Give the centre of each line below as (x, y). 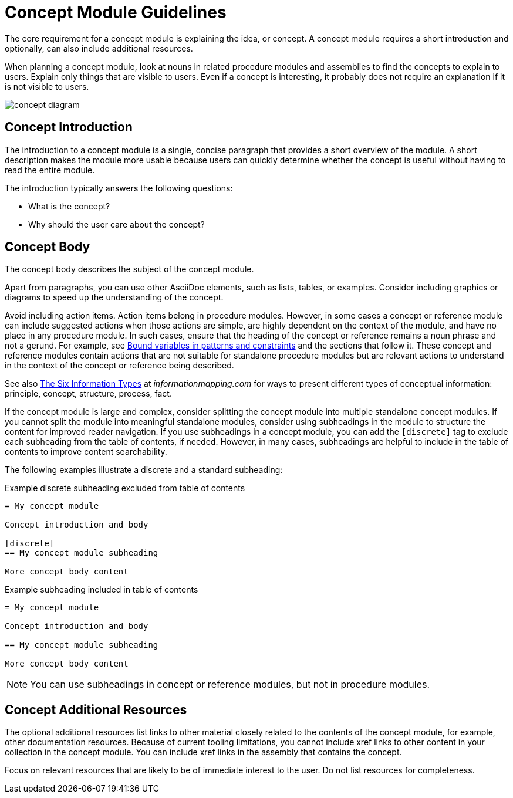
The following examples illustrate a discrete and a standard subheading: (144, 470)
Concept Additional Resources (96, 709)
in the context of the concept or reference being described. (119, 366)
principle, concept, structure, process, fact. (88, 394)
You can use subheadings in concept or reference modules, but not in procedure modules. (230, 684)
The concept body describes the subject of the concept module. (129, 269)
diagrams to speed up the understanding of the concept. (114, 297)
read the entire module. (50, 170)
